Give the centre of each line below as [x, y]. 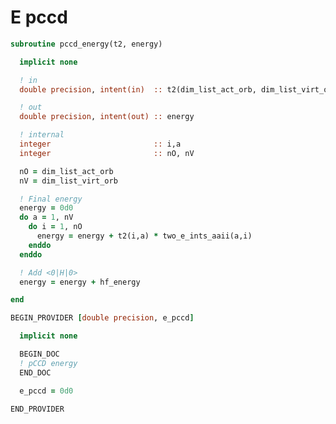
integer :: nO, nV [107, 153]
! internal [42, 135]
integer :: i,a [100, 144]
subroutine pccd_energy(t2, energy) [86, 44]
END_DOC [35, 372]
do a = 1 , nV [46, 217]
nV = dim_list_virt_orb [68, 181]
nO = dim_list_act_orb [66, 171]
